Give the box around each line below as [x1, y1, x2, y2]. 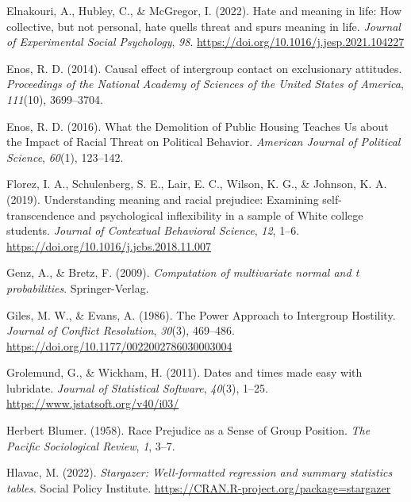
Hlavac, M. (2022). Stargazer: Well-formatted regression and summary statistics [6, 464, 393, 481]
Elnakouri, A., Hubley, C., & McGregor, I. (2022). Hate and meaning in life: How [6, 2, 402, 18]
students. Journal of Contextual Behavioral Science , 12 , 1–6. [6, 222, 300, 239]
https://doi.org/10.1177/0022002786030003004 [6, 337, 232, 354]
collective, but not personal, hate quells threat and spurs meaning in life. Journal [6, 17, 401, 34]
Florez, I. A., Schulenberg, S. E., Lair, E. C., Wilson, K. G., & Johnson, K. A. [6, 175, 387, 192]
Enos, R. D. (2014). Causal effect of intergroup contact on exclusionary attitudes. [6, 59, 402, 76]
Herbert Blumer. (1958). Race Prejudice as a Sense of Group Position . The [6, 422, 371, 439]
